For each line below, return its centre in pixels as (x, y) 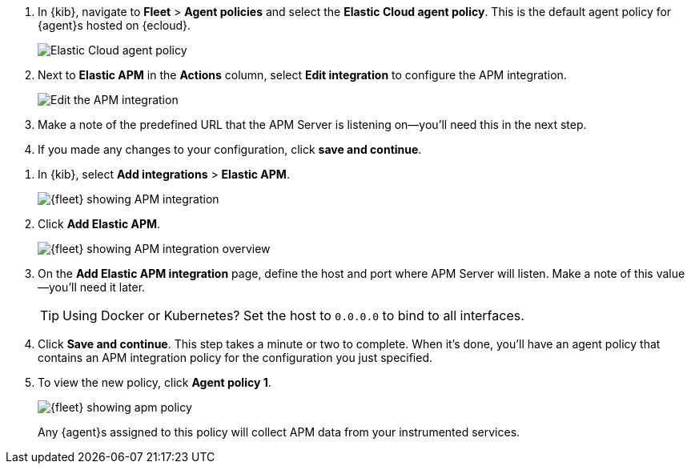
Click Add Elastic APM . (99, 224)
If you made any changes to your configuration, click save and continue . (230, 149)
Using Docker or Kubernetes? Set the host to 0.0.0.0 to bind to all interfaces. (293, 315)
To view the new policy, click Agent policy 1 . (155, 382)
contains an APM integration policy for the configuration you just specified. (235, 358)
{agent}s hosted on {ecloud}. (114, 25)
